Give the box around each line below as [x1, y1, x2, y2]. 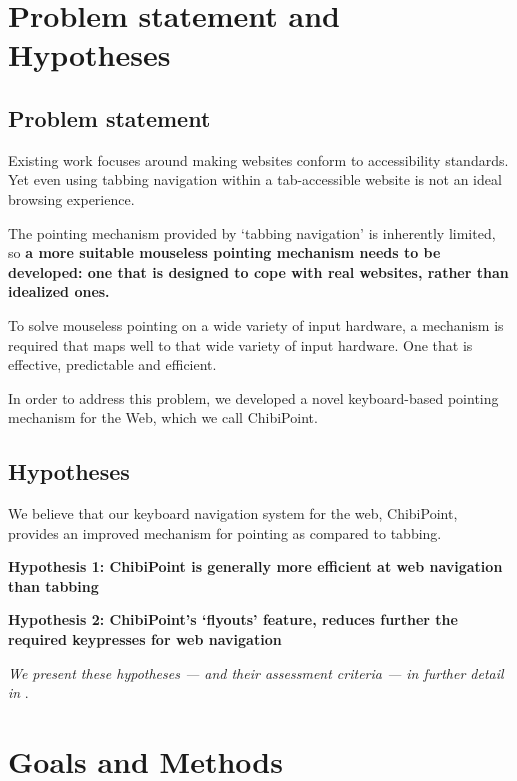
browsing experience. [8, 188, 135, 209]
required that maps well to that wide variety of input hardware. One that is [8, 334, 473, 355]
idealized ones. [8, 281, 110, 302]
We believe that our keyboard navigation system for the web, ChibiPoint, [8, 503, 458, 524]
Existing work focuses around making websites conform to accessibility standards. [8, 149, 509, 170]
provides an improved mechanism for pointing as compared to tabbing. [8, 522, 442, 543]
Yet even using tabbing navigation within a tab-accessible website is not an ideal [8, 169, 502, 190]
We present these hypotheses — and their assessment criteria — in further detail [8, 662, 504, 683]
